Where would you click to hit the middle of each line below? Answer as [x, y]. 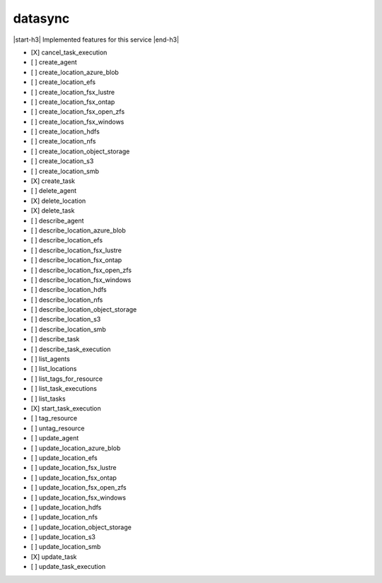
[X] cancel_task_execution [69, 52]
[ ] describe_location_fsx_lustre [76, 250]
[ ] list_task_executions [64, 389]
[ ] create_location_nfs [63, 141]
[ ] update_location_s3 [63, 537]
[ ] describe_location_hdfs [69, 290]
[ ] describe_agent [57, 220]
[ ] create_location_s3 [62, 161]
